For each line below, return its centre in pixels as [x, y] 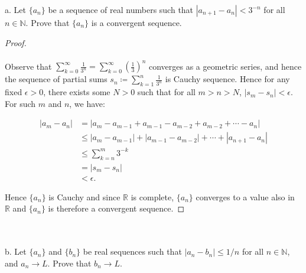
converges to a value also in [245, 196]
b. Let [16, 251]
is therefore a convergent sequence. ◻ [116, 208]
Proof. [16, 42]
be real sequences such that [132, 251]
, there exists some [77, 92]
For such [20, 103]
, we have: [87, 103]
